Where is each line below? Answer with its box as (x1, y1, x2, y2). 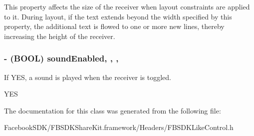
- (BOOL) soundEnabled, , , (4, 52, 119, 64)
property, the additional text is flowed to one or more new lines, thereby (4, 21, 225, 31)
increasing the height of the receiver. (4, 30, 115, 41)
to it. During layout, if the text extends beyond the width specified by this (4, 11, 232, 21)
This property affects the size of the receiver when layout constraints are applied (4, 1, 250, 11)
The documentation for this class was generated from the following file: (4, 105, 221, 115)
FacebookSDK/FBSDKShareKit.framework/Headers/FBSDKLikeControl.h (4, 122, 234, 132)
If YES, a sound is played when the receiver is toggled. (4, 71, 171, 82)
